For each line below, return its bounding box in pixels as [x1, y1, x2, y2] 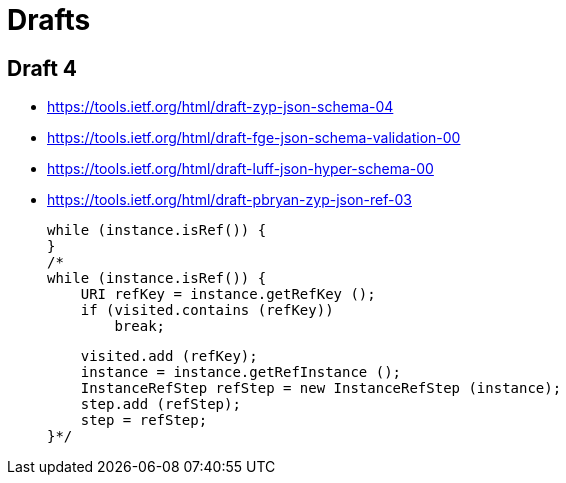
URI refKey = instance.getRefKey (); [80, 286, 376, 303]
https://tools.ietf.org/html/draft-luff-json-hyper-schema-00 [47, 160, 434, 178]
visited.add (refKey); [80, 348, 258, 365]
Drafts [7, 3, 91, 37]
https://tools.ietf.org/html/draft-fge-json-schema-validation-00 [47, 129, 461, 147]
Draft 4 [7, 55, 78, 81]
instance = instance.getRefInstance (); [80, 364, 402, 381]
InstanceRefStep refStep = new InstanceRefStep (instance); [80, 380, 562, 397]
